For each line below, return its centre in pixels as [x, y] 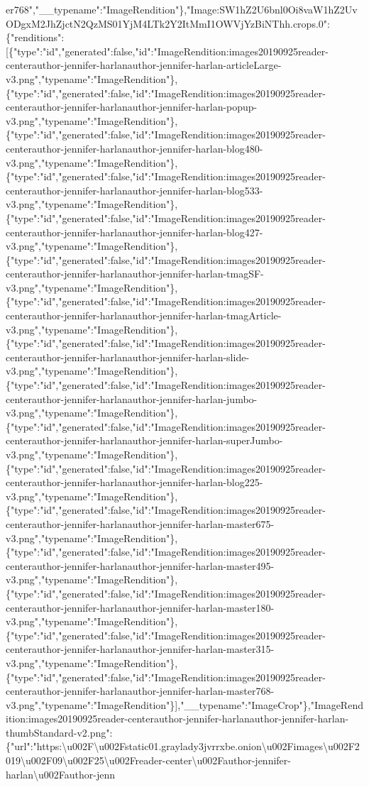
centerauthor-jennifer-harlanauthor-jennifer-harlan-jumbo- [132, 398]
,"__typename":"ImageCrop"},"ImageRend [270, 704]
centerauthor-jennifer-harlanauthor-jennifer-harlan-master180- [140, 607]
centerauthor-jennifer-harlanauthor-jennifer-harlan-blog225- [134, 482]
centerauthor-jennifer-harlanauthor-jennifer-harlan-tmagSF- [135, 274]
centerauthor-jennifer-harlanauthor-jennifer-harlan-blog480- [134, 148]
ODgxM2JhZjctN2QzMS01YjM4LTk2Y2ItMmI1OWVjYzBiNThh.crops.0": [168, 23]
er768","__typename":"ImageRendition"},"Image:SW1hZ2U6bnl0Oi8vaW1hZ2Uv [182, 9]
